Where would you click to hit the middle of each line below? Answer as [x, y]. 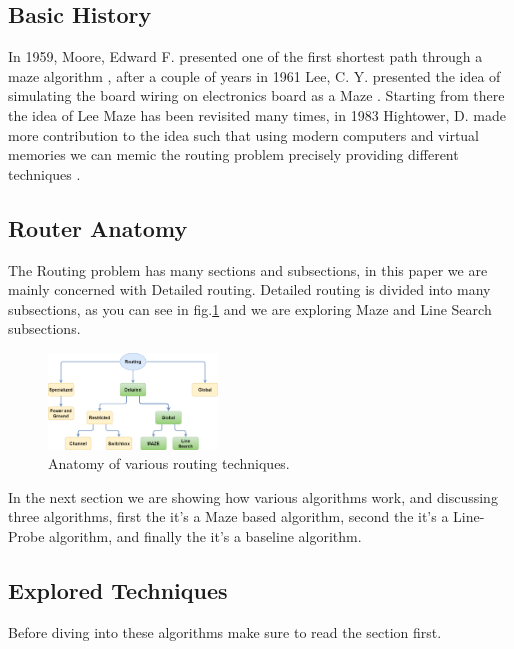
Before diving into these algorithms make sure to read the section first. [225, 631]
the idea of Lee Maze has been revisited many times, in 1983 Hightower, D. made [257, 114]
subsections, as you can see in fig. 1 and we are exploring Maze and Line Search [250, 308]
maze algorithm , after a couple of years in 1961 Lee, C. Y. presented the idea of [254, 75]
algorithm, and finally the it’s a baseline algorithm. [205, 536]
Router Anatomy [98, 227]
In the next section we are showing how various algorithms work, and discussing [253, 496]
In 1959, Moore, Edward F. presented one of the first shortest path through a [245, 56]
